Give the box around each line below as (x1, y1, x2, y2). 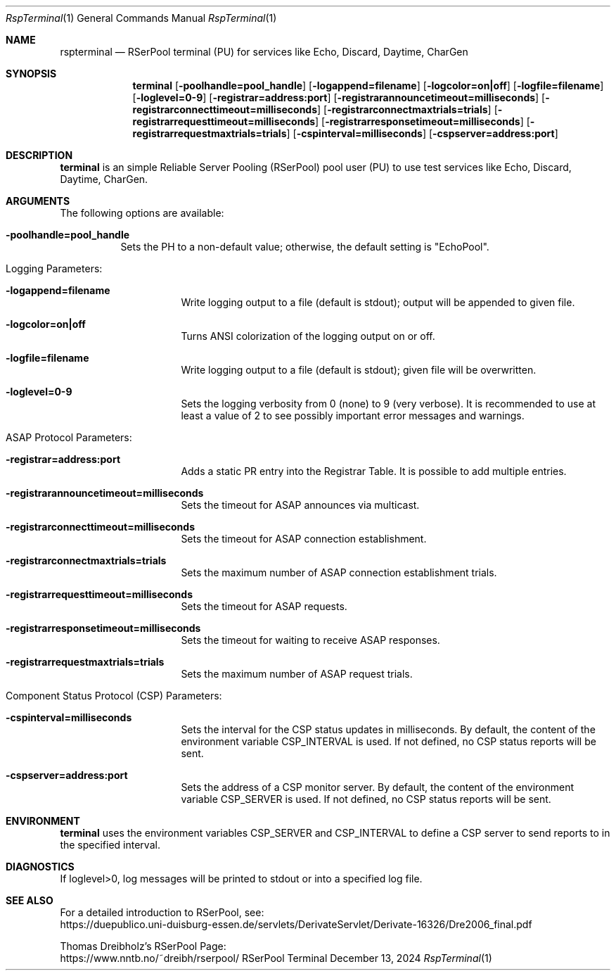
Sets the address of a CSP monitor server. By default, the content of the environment (181, 781, 575, 793)
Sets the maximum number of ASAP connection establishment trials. (181, 566, 497, 578)
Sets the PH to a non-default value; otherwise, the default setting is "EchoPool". (120, 241, 489, 253)
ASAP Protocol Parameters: (6, 431, 132, 443)
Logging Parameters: (6, 262, 103, 274)
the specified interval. (60, 839, 160, 851)
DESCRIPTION (6, 149, 73, 161)
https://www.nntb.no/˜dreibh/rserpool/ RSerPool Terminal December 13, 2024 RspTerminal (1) (60, 952, 492, 964)
